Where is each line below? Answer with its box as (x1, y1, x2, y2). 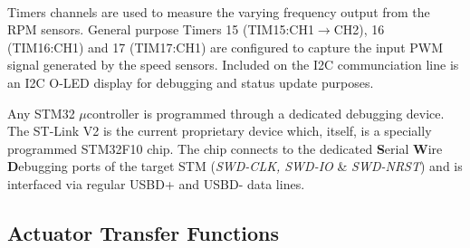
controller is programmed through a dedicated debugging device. (86, 103, 445, 122)
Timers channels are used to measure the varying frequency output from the (7, 2, 430, 21)
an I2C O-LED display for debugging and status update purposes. (7, 72, 374, 91)
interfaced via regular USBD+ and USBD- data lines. (7, 174, 305, 193)
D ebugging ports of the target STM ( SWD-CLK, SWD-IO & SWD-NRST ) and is (7, 157, 463, 176)
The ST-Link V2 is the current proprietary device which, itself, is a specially (7, 121, 432, 140)
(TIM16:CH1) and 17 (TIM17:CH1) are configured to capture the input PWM (7, 37, 444, 56)
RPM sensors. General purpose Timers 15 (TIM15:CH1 (7, 20, 314, 39)
